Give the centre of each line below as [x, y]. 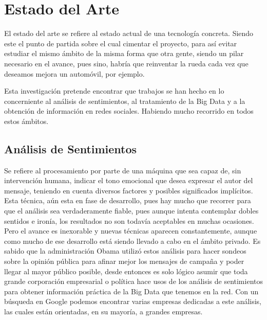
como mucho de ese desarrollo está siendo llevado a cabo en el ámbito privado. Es [132, 241]
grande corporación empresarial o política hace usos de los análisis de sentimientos [133, 281]
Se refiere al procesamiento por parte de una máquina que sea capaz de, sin [123, 170]
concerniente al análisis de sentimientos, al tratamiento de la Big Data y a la [125, 101]
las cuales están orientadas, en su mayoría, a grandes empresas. [103, 311]
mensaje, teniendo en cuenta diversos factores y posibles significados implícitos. [129, 190]
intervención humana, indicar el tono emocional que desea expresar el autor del [129, 180]
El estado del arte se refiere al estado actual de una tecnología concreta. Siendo [129, 33]
